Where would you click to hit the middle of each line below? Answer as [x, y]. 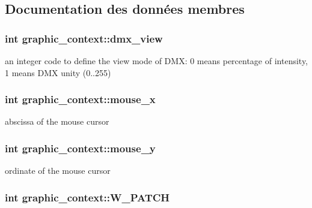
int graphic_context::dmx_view [84, 38]
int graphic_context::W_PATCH [87, 197]
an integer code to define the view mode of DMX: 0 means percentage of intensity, [156, 61]
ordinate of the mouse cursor [58, 171]
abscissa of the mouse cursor [57, 121]
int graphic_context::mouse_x [80, 99]
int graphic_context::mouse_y [80, 148]
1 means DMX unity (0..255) [58, 72]
